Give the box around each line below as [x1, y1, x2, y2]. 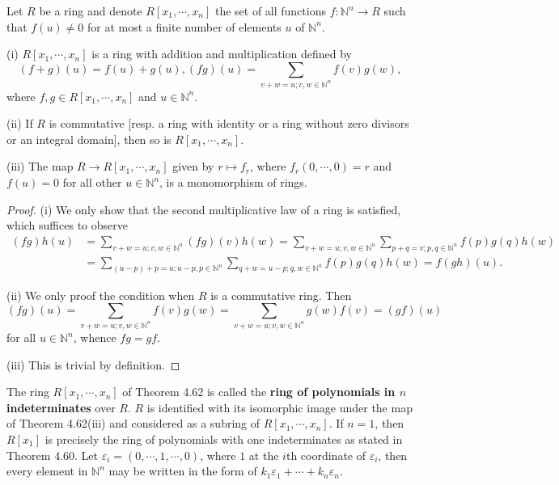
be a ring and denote [39, 2, 142, 19]
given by [172, 158, 214, 175]
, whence [73, 329, 116, 346]
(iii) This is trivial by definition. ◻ [6, 356, 180, 373]
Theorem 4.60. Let [6, 446, 98, 463]
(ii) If [6, 115, 33, 132]
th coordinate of [286, 446, 366, 463]
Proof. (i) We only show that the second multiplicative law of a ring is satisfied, [6, 200, 401, 217]
